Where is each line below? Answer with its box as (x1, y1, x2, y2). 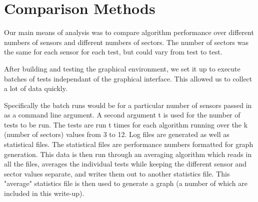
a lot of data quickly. (4, 83, 67, 93)
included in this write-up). (4, 188, 84, 198)
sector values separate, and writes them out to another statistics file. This (4, 168, 230, 178)
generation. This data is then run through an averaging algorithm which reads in (4, 148, 252, 159)
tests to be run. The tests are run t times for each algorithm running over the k (4, 119, 248, 129)
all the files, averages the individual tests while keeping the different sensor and (4, 158, 247, 169)
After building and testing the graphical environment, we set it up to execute (4, 63, 240, 73)
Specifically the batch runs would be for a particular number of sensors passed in (4, 99, 252, 110)
